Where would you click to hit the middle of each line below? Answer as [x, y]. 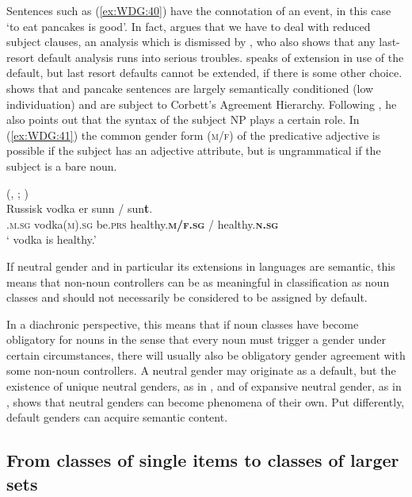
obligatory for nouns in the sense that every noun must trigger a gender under [196, 339]
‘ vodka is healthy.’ [51, 239]
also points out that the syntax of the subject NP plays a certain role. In [183, 119]
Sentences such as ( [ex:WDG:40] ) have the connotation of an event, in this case [199, 10]
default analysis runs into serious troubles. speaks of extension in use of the [221, 57]
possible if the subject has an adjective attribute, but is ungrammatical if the [194, 150]
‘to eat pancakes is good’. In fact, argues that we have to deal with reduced [189, 26]
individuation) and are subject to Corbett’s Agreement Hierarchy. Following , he [202, 104]
